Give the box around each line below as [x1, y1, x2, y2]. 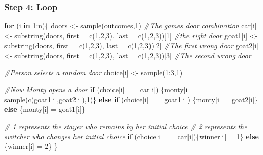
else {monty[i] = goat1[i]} [4, 104, 85, 114]
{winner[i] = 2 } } [4, 141, 58, 151]
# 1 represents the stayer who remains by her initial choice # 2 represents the [4, 121, 247, 131]
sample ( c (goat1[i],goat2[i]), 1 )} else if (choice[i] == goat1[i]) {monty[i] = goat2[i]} [4, 94, 258, 104]
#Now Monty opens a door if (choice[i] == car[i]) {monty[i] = [4, 84, 198, 95]
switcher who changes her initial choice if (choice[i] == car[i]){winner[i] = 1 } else [4, 131, 259, 141]
